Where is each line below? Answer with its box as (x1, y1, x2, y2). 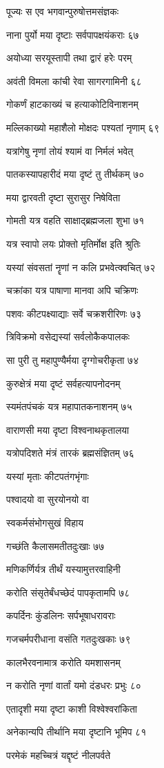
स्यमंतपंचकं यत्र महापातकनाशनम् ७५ (6, 399, 132, 414)
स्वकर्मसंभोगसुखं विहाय (6, 515, 83, 530)
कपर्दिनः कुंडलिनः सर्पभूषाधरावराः (6, 608, 116, 623)
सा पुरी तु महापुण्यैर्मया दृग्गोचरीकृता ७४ (6, 352, 139, 367)
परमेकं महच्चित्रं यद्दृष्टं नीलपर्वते (6, 748, 111, 762)
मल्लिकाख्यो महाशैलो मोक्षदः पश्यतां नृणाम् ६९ (6, 120, 160, 134)
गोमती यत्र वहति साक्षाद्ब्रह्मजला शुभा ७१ (6, 213, 145, 228)
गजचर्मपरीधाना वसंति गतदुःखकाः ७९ (6, 632, 131, 646)
